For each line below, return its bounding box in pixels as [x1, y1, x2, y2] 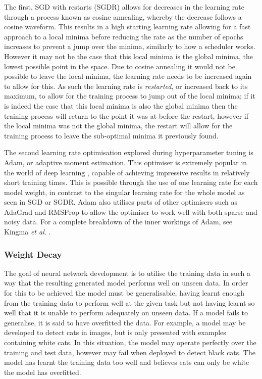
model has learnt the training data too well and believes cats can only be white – [4, 357, 255, 367]
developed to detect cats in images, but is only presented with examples [4, 327, 226, 338]
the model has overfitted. [4, 366, 81, 377]
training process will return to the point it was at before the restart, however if [4, 110, 249, 121]
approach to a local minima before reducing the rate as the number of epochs [4, 31, 243, 41]
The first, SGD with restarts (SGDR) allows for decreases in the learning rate [4, 2, 244, 12]
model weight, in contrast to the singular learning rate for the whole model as [4, 186, 245, 197]
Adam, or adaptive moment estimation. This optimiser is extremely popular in [4, 157, 247, 167]
